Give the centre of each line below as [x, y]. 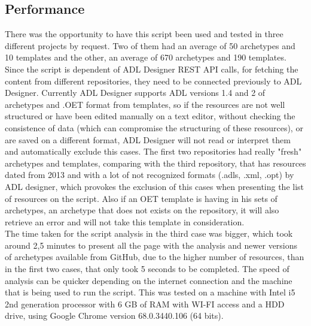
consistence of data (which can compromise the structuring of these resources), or [154, 127]
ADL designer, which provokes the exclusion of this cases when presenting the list [155, 186]
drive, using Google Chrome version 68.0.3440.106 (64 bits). [114, 316]
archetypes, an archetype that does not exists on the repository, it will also [142, 210]
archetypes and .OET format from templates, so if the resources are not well [145, 104]
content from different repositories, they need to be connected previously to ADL [153, 81]
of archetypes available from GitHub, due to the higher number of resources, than [155, 257]
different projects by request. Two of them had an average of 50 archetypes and [150, 45]
